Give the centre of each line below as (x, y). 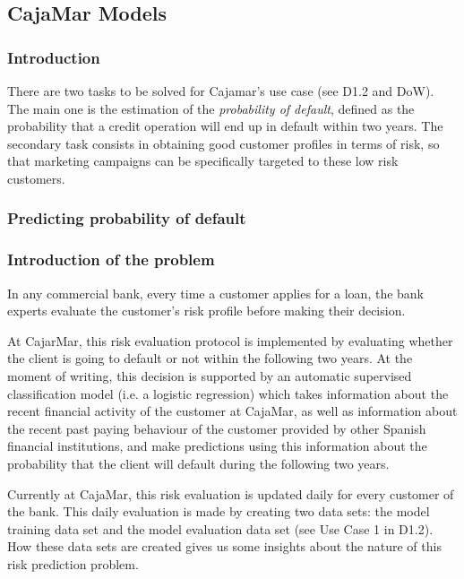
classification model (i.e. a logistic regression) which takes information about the (228, 393)
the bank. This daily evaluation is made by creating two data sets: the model (219, 511)
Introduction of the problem (111, 259)
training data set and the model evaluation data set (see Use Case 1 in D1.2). (220, 528)
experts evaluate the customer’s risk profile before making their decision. (206, 311)
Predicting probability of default (127, 218)
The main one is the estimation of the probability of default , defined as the (211, 108)
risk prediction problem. (73, 563)
